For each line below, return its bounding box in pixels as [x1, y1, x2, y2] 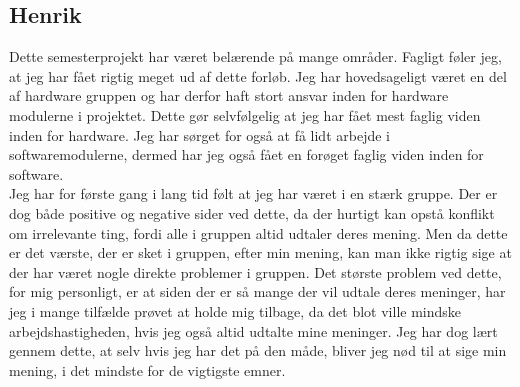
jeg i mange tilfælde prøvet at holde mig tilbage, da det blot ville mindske [9, 300, 462, 321]
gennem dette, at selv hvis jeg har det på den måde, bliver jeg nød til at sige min [9, 340, 507, 361]
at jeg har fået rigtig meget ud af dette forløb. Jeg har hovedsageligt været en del [9, 65, 507, 86]
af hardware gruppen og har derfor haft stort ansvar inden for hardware [9, 85, 449, 106]
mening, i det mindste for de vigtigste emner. [9, 359, 286, 380]
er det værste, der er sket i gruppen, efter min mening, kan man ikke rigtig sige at [9, 242, 512, 263]
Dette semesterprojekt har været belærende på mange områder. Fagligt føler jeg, [9, 46, 502, 67]
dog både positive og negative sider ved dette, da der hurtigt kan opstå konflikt [9, 202, 495, 223]
